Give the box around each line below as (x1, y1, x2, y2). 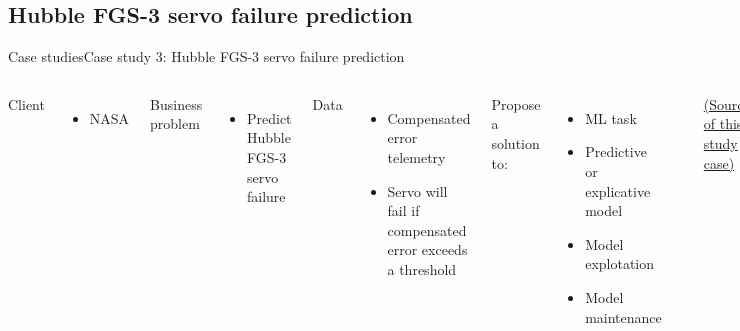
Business (150, 93, 203, 114)
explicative (585, 180, 651, 201)
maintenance (585, 306, 662, 327)
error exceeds (387, 239, 468, 260)
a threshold (387, 258, 457, 279)
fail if (387, 200, 420, 221)
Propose (491, 93, 541, 114)
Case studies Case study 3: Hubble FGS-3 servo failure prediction (8, 46, 405, 67)
